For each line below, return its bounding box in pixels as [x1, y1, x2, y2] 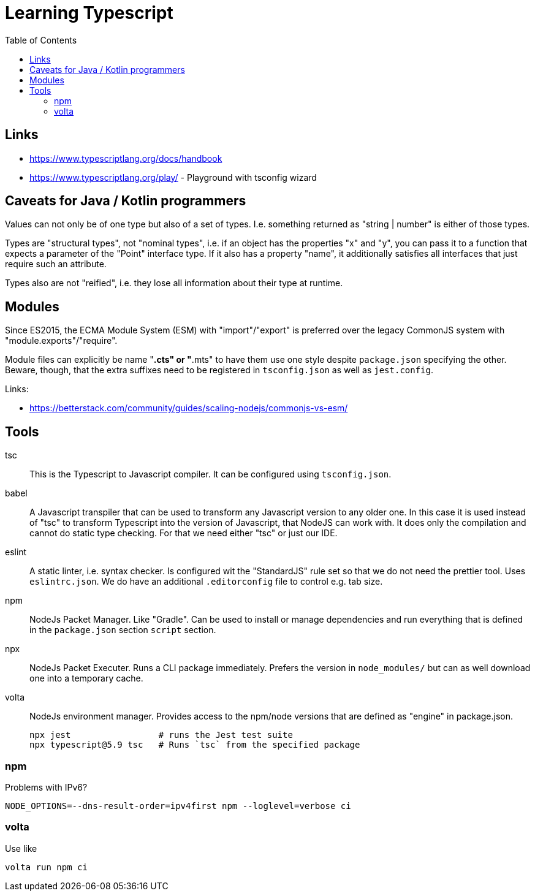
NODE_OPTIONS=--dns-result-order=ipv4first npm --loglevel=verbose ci [5, 800, 351, 811]
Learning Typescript [5, 2, 173, 23]
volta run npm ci [5, 862, 88, 872]
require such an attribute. [5, 259, 107, 270]
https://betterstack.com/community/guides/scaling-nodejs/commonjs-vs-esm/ [29, 403, 348, 414]
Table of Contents [5, 34, 77, 45]
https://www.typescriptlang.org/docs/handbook [29, 153, 222, 164]
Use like [5, 843, 37, 854]
